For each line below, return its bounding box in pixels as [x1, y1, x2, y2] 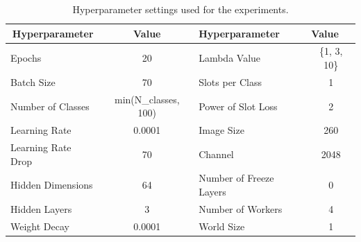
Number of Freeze [199, 171, 274, 185]
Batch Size [10, 74, 56, 89]
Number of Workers [199, 201, 283, 216]
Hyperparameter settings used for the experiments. [72, 2, 289, 16]
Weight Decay [10, 218, 69, 233]
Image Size [199, 123, 244, 137]
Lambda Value [199, 51, 261, 65]
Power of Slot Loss [199, 98, 278, 113]
